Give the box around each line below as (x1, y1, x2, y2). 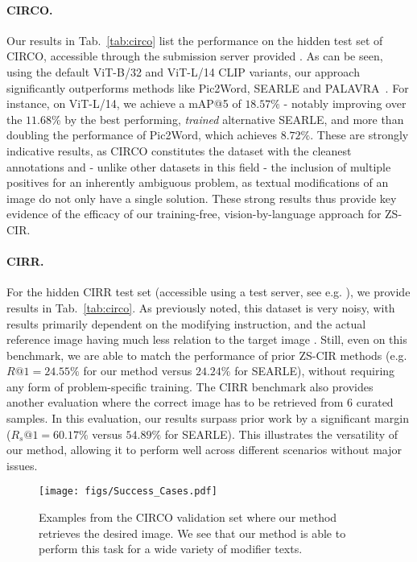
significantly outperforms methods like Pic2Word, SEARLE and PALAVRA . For (6, 79, 409, 96)
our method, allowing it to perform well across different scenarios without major (6, 441, 402, 458)
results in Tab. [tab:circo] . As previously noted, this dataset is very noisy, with (6, 299, 395, 316)
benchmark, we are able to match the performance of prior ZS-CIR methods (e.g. (6, 346, 407, 363)
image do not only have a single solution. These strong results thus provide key (6, 189, 397, 206)
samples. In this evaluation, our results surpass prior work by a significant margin (6, 410, 409, 427)
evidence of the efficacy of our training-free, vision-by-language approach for (6, 205, 382, 222)
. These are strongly (310, 126, 409, 143)
